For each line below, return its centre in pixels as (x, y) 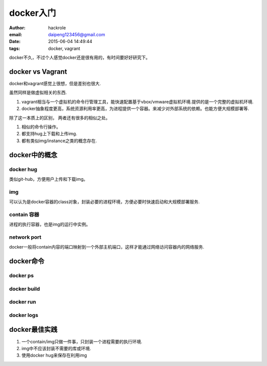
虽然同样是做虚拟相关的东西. (38, 93)
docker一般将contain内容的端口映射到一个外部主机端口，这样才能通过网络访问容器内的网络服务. (107, 247)
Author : (17, 28)
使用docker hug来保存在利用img (54, 355)
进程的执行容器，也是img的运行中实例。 (50, 224)
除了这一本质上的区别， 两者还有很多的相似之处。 (60, 118)
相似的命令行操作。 (41, 127)
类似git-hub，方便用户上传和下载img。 (49, 179)
